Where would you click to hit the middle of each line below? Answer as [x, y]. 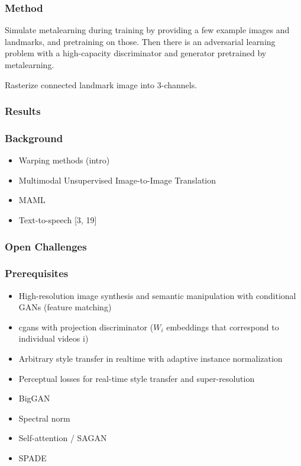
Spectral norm [44, 418]
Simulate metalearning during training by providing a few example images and [147, 30]
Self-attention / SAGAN [63, 438]
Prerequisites [37, 273]
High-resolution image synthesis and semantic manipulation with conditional [157, 295]
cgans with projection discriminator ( [86, 327]
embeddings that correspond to [223, 327]
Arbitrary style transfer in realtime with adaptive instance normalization [150, 359]
